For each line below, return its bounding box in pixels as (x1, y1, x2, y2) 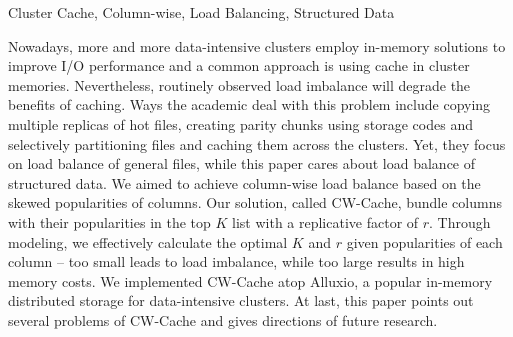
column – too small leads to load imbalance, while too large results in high (8, 251, 465, 272)
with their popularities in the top (8, 211, 211, 232)
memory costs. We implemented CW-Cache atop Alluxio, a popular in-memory (8, 270, 493, 291)
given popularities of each (346, 231, 503, 252)
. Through (429, 211, 491, 232)
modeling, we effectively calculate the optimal (8, 231, 288, 252)
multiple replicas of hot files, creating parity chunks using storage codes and (8, 113, 473, 134)
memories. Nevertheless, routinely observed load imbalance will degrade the (8, 74, 471, 95)
